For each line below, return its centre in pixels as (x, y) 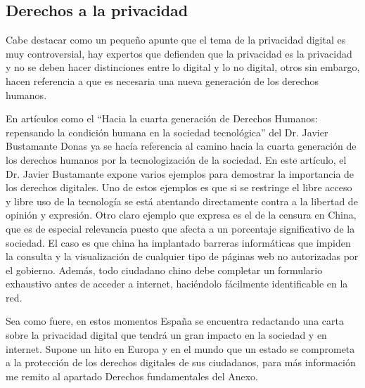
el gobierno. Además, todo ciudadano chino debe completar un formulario (164, 270)
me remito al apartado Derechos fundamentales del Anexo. (132, 376)
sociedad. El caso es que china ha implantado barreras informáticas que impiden (178, 242)
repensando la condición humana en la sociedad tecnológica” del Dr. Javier (167, 132)
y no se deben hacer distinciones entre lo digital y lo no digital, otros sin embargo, (183, 67)
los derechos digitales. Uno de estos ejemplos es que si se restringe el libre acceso (179, 187)
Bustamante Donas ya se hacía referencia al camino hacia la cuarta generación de (181, 146)
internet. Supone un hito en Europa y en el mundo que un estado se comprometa (180, 348)
